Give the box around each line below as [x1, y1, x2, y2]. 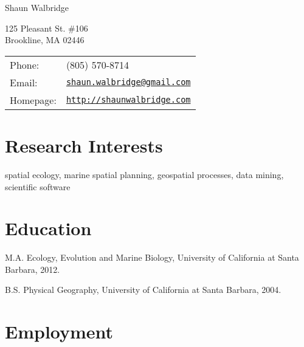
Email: [10, 75, 38, 89]
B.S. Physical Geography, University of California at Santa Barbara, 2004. [5, 283, 282, 296]
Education [5, 216, 92, 241]
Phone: [10, 57, 40, 72]
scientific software [5, 180, 71, 193]
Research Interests [5, 132, 163, 157]
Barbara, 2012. [5, 263, 60, 275]
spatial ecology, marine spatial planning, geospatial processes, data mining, [5, 168, 284, 180]
